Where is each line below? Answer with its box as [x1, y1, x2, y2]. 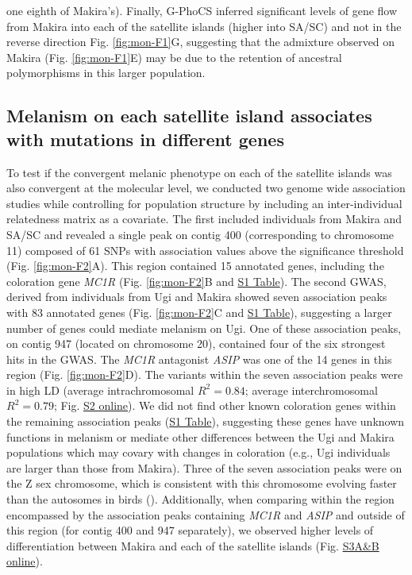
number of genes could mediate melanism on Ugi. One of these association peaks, [6, 319, 402, 336]
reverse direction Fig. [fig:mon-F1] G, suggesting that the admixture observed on [6, 33, 395, 50]
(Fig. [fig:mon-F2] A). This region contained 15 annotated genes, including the [6, 257, 384, 274]
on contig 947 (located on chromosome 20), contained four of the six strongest [6, 335, 386, 352]
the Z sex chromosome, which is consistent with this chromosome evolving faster [6, 475, 397, 492]
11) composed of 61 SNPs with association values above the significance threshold [6, 241, 404, 258]
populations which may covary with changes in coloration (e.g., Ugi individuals [6, 444, 391, 461]
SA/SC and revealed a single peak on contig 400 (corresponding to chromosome [6, 226, 395, 242]
